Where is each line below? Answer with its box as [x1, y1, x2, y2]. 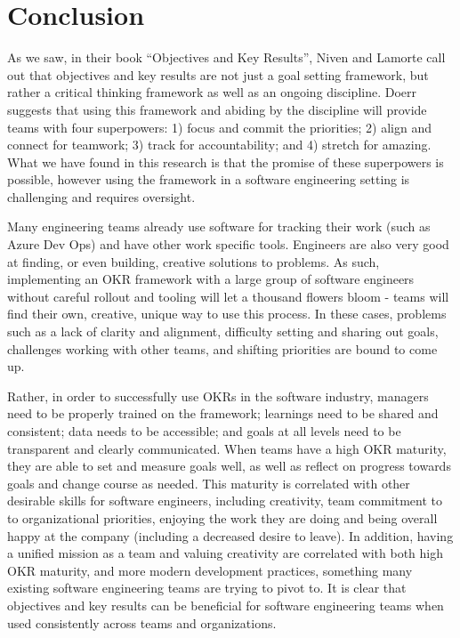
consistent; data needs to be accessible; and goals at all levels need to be [7, 422, 401, 440]
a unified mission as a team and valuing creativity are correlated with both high [7, 544, 444, 562]
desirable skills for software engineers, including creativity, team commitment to [7, 491, 443, 510]
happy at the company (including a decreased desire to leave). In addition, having [7, 526, 454, 545]
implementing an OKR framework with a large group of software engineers [7, 270, 415, 288]
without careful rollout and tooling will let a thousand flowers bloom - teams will [7, 287, 449, 305]
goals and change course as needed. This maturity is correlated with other [7, 473, 410, 492]
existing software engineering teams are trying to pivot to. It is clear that [7, 578, 407, 597]
